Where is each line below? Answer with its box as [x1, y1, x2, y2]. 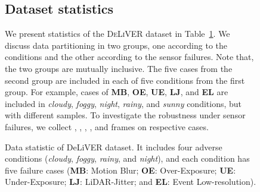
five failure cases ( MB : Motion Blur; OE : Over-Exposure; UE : [5, 163, 236, 176]
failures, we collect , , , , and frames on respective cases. [5, 120, 209, 133]
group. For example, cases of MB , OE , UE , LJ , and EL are [5, 86, 228, 98]
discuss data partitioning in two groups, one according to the [5, 39, 228, 51]
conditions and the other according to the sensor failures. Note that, [5, 51, 254, 63]
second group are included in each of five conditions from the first [5, 74, 245, 86]
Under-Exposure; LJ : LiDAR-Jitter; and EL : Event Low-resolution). [5, 175, 256, 188]
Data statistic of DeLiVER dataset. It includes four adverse [5, 140, 222, 153]
